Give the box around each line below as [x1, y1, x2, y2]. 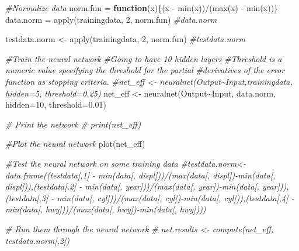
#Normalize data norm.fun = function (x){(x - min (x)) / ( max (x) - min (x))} [5, 2, 279, 13]
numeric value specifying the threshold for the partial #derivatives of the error [5, 64, 285, 76]
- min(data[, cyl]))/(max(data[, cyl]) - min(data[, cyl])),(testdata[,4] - [51, 191, 294, 204]
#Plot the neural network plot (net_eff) [5, 137, 145, 150]
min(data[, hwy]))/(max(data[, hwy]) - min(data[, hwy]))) [5, 203, 206, 215]
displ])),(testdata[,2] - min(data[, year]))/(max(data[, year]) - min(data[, [5, 180, 259, 192]
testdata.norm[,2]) [5, 234, 70, 246]
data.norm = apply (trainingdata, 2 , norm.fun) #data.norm [5, 13, 217, 25]
